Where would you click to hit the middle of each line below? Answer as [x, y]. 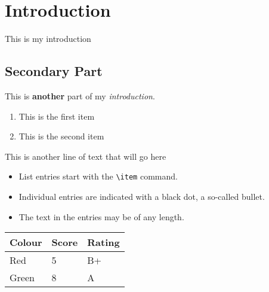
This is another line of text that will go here [86, 156]
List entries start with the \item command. [98, 176]
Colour [26, 242]
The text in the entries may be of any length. [101, 216]
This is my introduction [48, 39]
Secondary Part [54, 71]
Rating [103, 242]
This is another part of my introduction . [80, 95]
